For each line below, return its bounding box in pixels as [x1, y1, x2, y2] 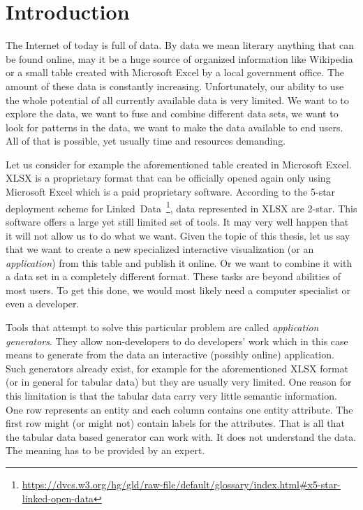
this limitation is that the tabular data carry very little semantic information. [6, 388, 337, 403]
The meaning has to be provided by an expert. [6, 443, 205, 458]
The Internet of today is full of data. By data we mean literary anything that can [6, 38, 354, 52]
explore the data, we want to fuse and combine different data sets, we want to [6, 106, 339, 121]
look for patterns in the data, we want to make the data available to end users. [6, 119, 343, 134]
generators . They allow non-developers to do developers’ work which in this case [6, 333, 348, 348]
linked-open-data [22, 490, 94, 505]
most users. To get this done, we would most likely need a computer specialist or [6, 282, 351, 297]
